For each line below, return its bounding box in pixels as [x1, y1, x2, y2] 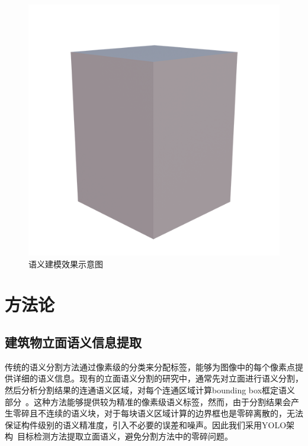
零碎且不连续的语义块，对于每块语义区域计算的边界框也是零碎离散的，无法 [12, 407, 303, 419]
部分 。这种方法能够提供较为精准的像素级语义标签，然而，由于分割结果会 [5, 395, 291, 408]
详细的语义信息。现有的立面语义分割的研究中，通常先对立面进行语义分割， [12, 372, 303, 384]
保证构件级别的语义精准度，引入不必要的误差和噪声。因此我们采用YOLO [5, 418, 287, 431]
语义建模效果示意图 [28, 257, 103, 270]
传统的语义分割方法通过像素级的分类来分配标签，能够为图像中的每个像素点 [5, 360, 295, 373]
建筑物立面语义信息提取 [5, 332, 142, 351]
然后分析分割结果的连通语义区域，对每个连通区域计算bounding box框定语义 [5, 383, 296, 396]
